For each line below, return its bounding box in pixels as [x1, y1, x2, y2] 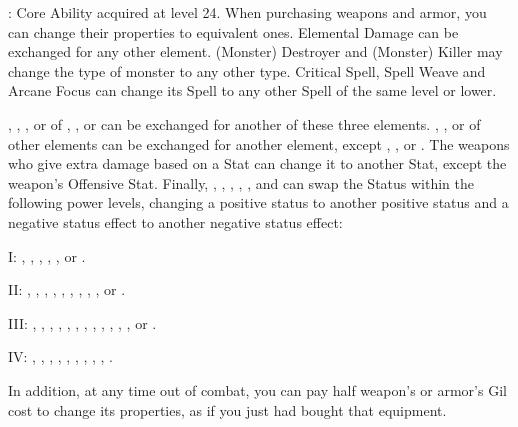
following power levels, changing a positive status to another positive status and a [8, 192, 509, 213]
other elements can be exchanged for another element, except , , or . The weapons [8, 133, 510, 154]
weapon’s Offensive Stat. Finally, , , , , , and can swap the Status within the [8, 172, 475, 193]
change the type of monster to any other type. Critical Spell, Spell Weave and [8, 60, 486, 81]
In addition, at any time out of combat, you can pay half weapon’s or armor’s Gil [8, 379, 507, 400]
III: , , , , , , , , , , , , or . [8, 312, 157, 333]
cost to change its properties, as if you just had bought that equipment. [8, 399, 447, 420]
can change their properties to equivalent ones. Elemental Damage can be [8, 21, 459, 42]
